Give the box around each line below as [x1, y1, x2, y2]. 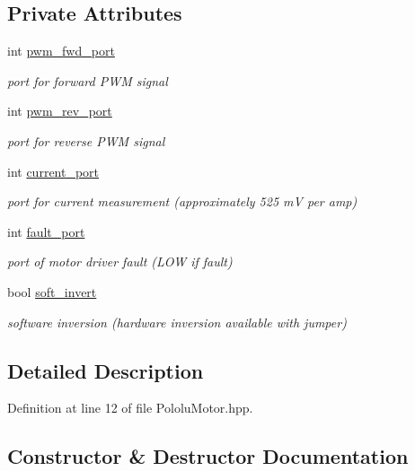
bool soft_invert [7, 282, 97, 301]
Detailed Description [7, 356, 204, 384]
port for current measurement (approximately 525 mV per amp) [7, 192, 358, 211]
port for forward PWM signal [7, 71, 168, 90]
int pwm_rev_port [7, 101, 112, 120]
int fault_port [7, 222, 85, 240]
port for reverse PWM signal [7, 131, 165, 150]
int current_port [7, 161, 100, 180]
